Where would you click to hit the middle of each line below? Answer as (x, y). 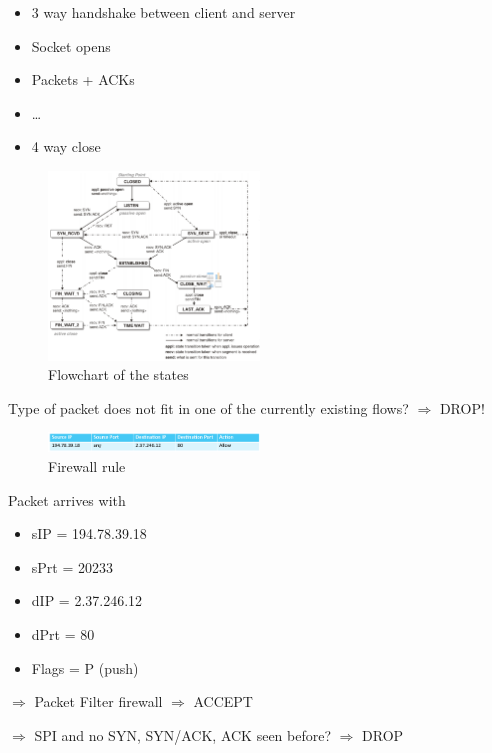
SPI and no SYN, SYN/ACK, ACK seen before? (183, 734)
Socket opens (71, 45)
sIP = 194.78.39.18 (89, 533)
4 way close (66, 146)
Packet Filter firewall (98, 701)
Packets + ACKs (83, 79)
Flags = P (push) (85, 667)
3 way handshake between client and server (163, 12)
